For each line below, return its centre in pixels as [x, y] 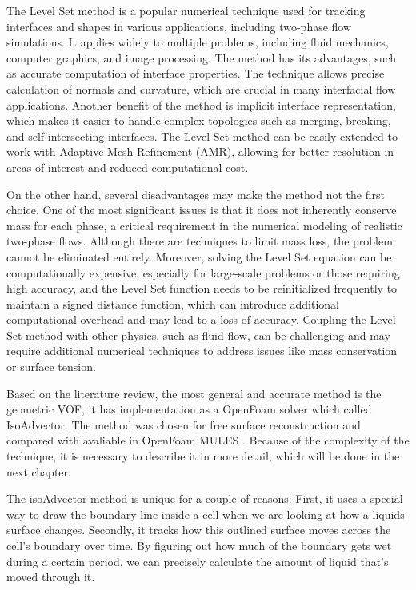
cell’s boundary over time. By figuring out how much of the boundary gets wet [199, 545]
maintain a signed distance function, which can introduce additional [173, 303]
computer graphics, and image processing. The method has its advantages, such [202, 57]
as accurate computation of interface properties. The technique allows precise [196, 73]
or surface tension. [51, 367]
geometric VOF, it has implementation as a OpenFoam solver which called [189, 409]
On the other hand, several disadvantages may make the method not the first [196, 194]
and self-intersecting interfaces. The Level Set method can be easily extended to [202, 136]
